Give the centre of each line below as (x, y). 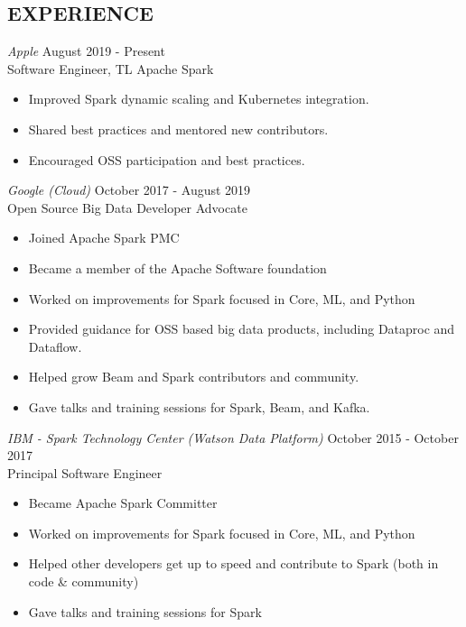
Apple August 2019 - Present (86, 51)
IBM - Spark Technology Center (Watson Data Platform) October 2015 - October (233, 437)
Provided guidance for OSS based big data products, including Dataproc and (242, 329)
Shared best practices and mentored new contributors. (178, 129)
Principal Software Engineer (85, 472)
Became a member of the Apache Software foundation (177, 267)
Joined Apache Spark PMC (104, 238)
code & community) (84, 581)
